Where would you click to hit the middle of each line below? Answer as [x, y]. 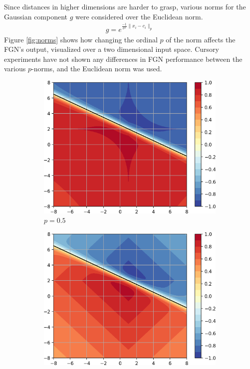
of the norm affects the [201, 39]
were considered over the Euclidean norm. [139, 16]
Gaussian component [36, 16]
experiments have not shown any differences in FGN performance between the [123, 59]
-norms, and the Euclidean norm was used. [97, 69]
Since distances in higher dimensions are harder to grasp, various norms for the [125, 6]
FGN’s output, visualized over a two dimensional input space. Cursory [112, 49]
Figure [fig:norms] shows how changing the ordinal [81, 39]
